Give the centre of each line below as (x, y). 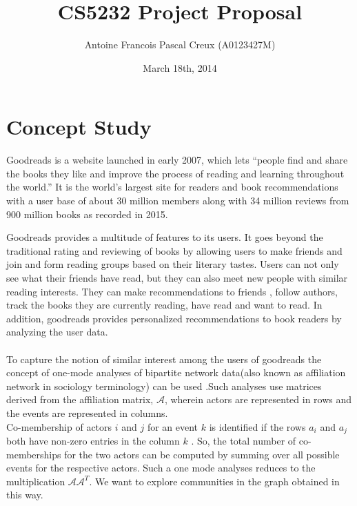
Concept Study (79, 127)
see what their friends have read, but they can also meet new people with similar (177, 278)
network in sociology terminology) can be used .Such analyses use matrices (164, 386)
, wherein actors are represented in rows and (258, 399)
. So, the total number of (244, 440)
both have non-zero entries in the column (93, 440)
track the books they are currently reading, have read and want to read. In (164, 305)
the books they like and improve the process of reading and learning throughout (175, 173)
